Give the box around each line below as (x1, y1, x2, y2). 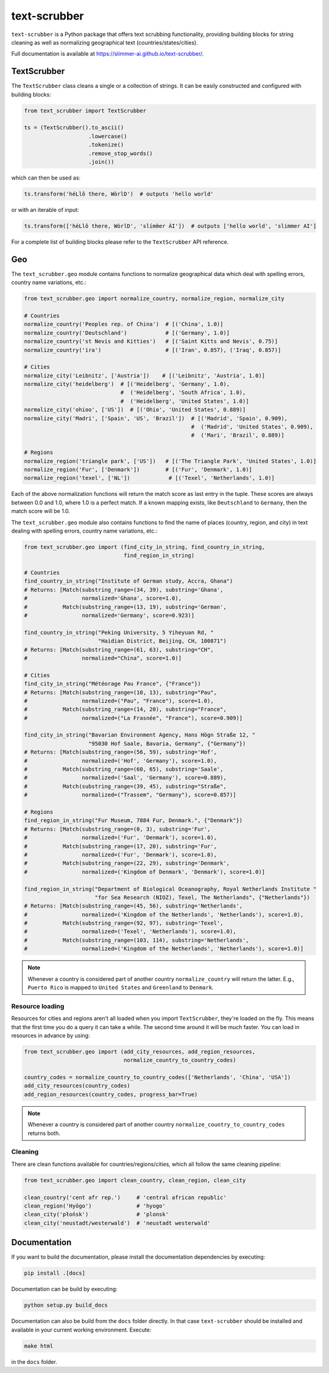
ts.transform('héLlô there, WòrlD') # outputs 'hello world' (24, 190, 214, 197)
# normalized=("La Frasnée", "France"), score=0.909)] (24, 715, 243, 721)
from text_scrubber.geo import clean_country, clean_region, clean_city (24, 1176, 246, 1184)
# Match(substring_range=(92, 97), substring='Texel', (24, 920, 224, 927)
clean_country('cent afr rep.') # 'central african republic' (24, 1194, 227, 1201)
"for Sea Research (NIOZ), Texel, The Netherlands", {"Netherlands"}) (94, 894, 310, 901)
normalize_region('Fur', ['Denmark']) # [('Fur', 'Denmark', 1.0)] (24, 466, 253, 473)
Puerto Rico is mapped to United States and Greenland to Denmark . (27, 984, 214, 991)
